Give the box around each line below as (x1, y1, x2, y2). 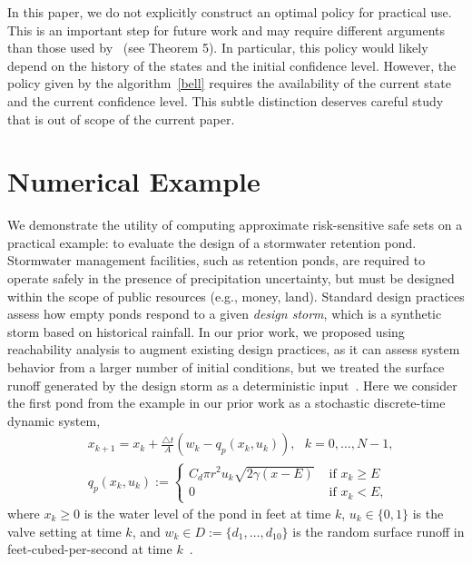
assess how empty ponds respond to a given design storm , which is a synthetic (7, 304, 442, 323)
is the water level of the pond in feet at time (84, 504, 331, 523)
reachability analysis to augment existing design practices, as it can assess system (7, 340, 460, 359)
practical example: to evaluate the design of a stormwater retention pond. (7, 233, 417, 252)
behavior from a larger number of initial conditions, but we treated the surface (7, 358, 445, 377)
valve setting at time (7, 521, 122, 540)
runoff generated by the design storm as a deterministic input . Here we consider (7, 375, 457, 394)
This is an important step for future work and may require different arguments (7, 20, 446, 39)
